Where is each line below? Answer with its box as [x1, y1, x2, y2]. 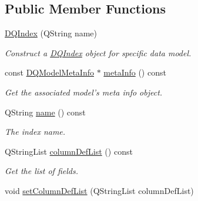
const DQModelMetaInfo [5, 66, 94, 79]
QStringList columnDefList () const [5, 145, 133, 157]
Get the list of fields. [5, 165, 78, 177]
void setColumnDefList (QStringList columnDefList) [5, 184, 194, 196]
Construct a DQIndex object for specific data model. [5, 46, 192, 59]
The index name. [5, 125, 66, 138]
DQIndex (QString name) [5, 27, 97, 39]
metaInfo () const [103, 66, 166, 79]
